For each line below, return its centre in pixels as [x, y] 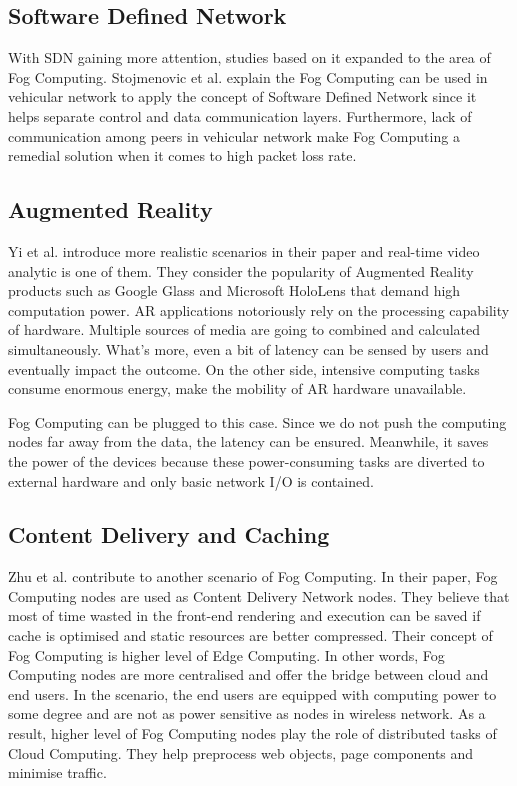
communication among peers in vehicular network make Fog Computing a [234, 135]
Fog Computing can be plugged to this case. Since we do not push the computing [257, 421]
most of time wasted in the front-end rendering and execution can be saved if [244, 615]
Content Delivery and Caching [169, 534]
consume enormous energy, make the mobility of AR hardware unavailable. [237, 388]
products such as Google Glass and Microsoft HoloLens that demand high [234, 290]
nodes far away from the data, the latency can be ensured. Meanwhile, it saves [248, 441]
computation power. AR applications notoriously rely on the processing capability [259, 309]
